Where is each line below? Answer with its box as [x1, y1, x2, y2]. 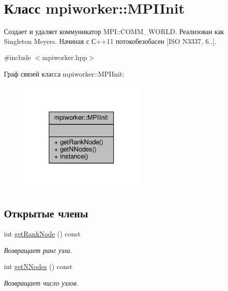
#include [4, 52, 31, 62]
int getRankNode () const [4, 228, 81, 238]
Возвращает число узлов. [4, 277, 79, 288]
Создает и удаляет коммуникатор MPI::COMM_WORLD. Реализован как [4, 26, 224, 37]
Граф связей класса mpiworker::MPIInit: [4, 68, 124, 78]
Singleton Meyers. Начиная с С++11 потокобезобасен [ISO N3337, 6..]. [4, 36, 217, 46]
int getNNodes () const [4, 261, 73, 272]
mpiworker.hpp [42, 52, 87, 62]
